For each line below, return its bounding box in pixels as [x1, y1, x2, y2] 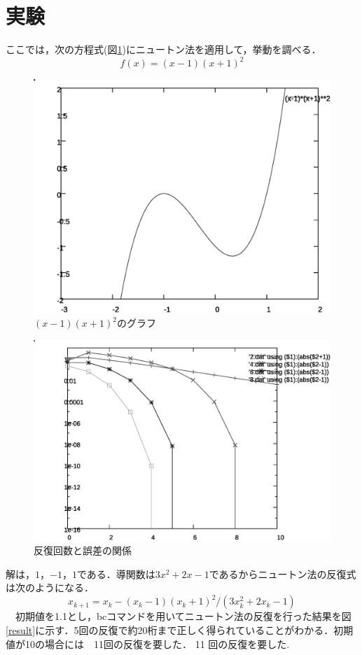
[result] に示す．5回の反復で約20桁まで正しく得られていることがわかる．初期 [6, 622, 354, 637]
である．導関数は [76, 566, 155, 581]
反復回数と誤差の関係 [34, 543, 132, 558]
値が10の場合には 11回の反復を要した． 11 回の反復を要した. [6, 636, 290, 651]
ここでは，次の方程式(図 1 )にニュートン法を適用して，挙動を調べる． [6, 42, 321, 57]
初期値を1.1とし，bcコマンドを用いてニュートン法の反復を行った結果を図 [15, 609, 351, 624]
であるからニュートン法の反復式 [209, 566, 356, 581]
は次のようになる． [6, 580, 94, 595]
